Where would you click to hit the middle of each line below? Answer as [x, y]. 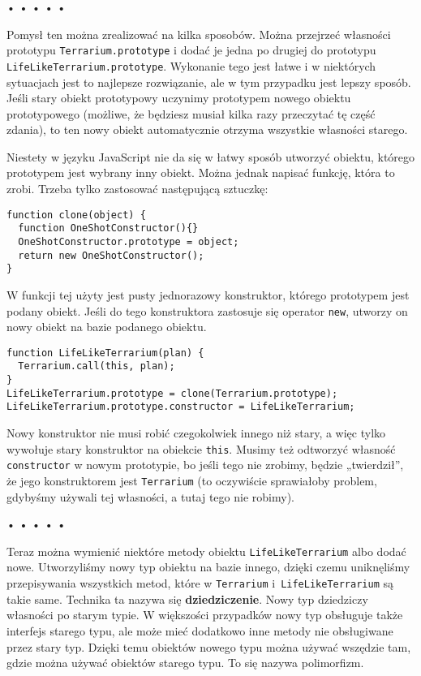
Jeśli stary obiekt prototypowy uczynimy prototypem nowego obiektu [179, 98]
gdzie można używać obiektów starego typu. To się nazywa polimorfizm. [185, 663]
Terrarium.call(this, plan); [97, 366]
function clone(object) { [76, 215]
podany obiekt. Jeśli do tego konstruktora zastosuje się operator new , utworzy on [207, 310]
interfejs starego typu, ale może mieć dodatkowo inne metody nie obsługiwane [200, 630]
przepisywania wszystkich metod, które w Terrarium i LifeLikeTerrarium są [200, 583]
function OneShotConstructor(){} [108, 228]
